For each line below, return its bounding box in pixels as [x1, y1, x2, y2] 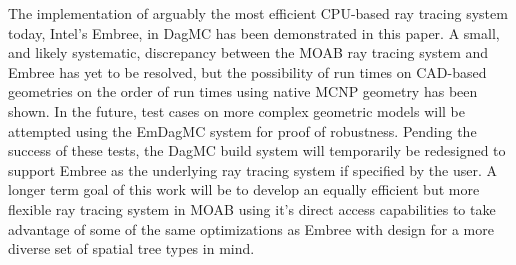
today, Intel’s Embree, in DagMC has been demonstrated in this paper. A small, [8, 22, 500, 43]
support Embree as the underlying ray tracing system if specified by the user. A [8, 159, 497, 180]
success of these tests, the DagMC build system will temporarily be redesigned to [8, 140, 506, 161]
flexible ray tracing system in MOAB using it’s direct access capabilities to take [8, 198, 496, 219]
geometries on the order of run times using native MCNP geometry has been [8, 81, 478, 102]
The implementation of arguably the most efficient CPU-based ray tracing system [8, 3, 508, 23]
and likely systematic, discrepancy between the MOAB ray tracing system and [8, 42, 489, 63]
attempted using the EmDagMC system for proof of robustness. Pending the [8, 120, 477, 141]
